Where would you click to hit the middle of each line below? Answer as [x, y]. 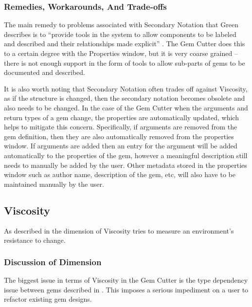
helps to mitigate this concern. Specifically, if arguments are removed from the [121, 127]
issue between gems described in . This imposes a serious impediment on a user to [126, 289]
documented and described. [45, 72]
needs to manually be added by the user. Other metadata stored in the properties [126, 165]
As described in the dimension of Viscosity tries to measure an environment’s [119, 230]
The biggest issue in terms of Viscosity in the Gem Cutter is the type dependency [126, 280]
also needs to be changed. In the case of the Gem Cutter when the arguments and [126, 107]
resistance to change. [35, 240]
